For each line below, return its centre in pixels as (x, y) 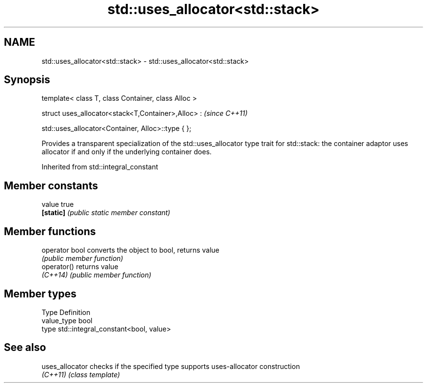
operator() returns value (80, 267)
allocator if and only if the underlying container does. (127, 152)
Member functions (50, 231)
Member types (40, 294)
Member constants (51, 185)
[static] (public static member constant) (106, 213)
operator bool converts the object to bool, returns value (130, 250)
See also (25, 348)
